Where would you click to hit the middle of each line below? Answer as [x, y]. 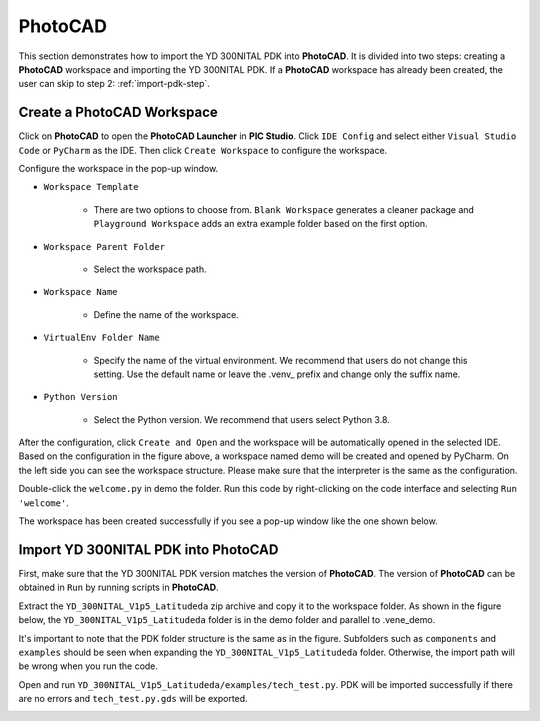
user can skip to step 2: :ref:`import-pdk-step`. [114, 84]
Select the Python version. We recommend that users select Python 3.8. [241, 419]
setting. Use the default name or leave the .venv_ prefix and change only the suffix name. [277, 374]
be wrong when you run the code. [88, 666]
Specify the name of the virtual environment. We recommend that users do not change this [280, 360]
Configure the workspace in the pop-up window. [118, 169]
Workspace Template [91, 187]
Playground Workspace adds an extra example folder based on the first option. [261, 224]
